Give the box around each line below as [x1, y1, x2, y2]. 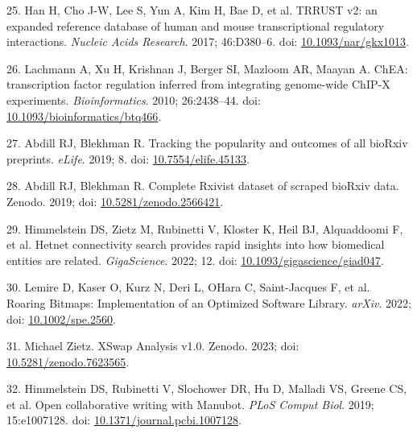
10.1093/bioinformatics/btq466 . [6, 107, 162, 124]
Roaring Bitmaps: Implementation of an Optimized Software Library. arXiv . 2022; [6, 294, 411, 311]
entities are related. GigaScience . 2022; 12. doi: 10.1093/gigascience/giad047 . [6, 251, 384, 268]
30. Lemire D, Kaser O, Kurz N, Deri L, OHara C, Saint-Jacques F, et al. [6, 279, 370, 296]
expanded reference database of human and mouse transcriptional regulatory [6, 17, 385, 34]
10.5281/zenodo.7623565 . [6, 353, 130, 370]
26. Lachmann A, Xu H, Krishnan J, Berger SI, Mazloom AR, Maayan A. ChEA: [6, 60, 408, 76]
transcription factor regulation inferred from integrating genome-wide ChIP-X [6, 76, 390, 93]
